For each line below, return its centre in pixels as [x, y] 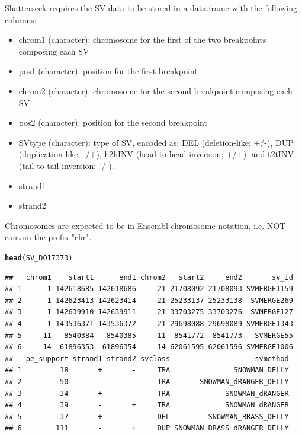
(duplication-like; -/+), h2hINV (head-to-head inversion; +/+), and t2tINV [156, 154]
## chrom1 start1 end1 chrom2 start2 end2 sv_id [149, 277]
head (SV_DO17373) [39, 258]
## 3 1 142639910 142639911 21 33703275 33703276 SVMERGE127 [149, 312]
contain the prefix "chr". [48, 237]
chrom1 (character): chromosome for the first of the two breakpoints [142, 39]
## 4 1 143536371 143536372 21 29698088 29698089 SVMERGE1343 [149, 323]
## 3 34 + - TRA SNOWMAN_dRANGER [147, 393]
